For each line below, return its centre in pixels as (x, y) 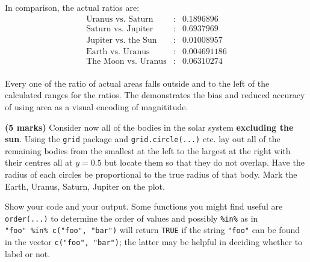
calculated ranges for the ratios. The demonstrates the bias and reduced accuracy (155, 95)
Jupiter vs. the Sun (122, 40)
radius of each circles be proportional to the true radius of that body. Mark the (151, 174)
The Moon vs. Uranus (126, 61)
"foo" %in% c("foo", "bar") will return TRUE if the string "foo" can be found (152, 230)
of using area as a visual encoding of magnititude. (97, 106)
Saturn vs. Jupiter (120, 29)
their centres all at (39, 162)
